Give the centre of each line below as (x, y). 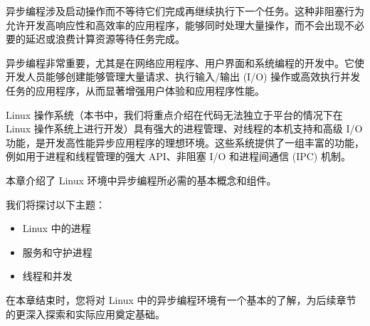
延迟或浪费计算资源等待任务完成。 (105, 39)
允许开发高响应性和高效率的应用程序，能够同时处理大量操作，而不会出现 (175, 25)
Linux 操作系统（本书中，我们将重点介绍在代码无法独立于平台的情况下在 (174, 114)
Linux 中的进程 (57, 228)
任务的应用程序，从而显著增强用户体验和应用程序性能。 (135, 90)
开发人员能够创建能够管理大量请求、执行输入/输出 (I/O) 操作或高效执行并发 (183, 77)
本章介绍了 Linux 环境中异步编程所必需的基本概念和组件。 (141, 180)
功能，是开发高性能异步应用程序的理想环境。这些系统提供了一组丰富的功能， (185, 142)
